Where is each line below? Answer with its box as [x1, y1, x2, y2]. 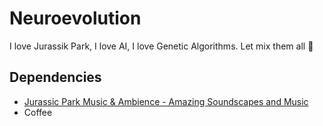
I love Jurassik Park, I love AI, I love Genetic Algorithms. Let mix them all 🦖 [9, 40, 314, 52]
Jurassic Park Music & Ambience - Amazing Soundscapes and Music [23, 95, 309, 107]
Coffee [23, 106, 53, 118]
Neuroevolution [9, 7, 142, 30]
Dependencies [9, 69, 102, 86]
